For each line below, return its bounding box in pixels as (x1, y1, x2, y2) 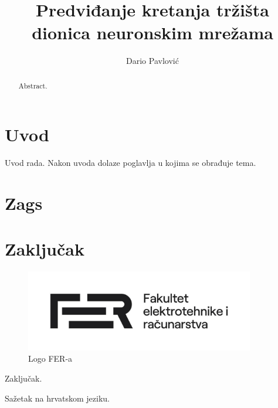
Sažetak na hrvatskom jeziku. (5, 392, 110, 404)
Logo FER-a (28, 352, 73, 365)
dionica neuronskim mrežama (32, 21, 273, 45)
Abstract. (18, 80, 48, 90)
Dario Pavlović (126, 55, 179, 67)
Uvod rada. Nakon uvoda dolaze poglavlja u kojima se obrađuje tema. (5, 157, 256, 169)
